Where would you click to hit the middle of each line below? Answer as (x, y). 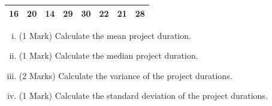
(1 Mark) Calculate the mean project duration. (105, 35)
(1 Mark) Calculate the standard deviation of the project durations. (143, 96)
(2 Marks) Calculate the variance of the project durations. (126, 75)
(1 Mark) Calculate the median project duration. (108, 55)
